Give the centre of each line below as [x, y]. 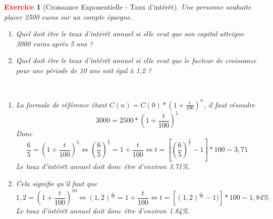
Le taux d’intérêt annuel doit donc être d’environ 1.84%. [103, 211]
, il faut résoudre [229, 104]
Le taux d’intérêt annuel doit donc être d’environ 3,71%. [103, 166]
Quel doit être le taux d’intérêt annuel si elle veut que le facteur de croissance [136, 60]
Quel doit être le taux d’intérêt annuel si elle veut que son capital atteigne [130, 34]
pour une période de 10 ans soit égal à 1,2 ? [84, 70]
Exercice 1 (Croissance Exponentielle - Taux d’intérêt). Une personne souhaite [128, 7]
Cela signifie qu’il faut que [57, 183]
